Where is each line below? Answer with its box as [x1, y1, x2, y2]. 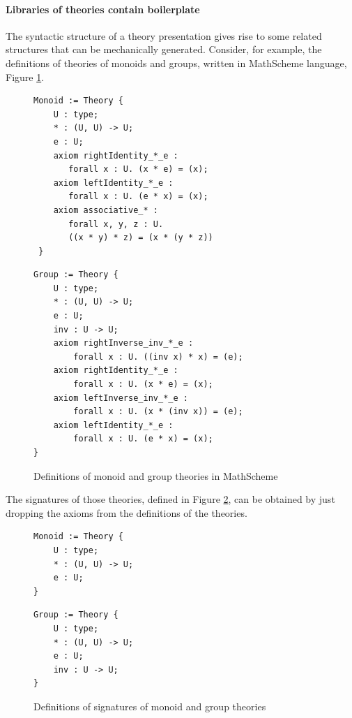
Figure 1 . [6, 69, 45, 84]
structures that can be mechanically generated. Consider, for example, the [6, 42, 322, 57]
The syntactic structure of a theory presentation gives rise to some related [6, 28, 322, 43]
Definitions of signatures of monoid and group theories [33, 698, 266, 713]
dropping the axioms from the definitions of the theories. [6, 505, 247, 520]
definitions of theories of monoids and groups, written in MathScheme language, [6, 55, 347, 70]
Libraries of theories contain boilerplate [6, 1, 200, 16]
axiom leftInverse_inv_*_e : [53, 393, 188, 403]
